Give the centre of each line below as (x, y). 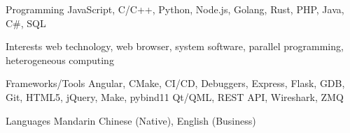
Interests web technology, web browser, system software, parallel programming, (175, 46)
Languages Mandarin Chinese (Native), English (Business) (131, 120)
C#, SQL (26, 23)
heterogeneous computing (60, 60)
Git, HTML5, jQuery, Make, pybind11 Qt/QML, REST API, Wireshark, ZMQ (175, 96)
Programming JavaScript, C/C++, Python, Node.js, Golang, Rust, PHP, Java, (175, 9)
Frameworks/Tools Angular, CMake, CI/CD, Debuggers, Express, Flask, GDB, (175, 83)
